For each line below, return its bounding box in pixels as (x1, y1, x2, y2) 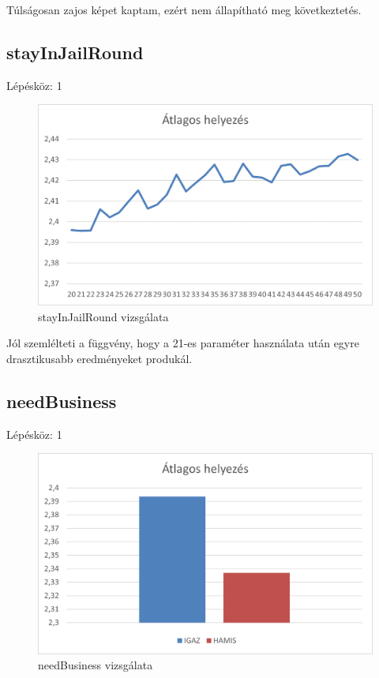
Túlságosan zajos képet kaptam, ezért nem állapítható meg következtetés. (6, 2, 362, 17)
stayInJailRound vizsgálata (38, 308, 169, 324)
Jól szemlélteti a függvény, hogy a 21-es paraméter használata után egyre (6, 335, 359, 351)
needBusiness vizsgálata (38, 657, 153, 673)
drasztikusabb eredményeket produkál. (6, 350, 193, 366)
